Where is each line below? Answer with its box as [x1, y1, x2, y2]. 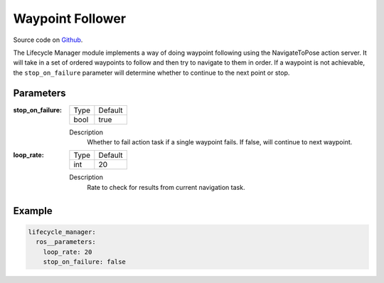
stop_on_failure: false [43, 257, 126, 266]
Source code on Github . [13, 36, 83, 44]
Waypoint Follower [13, 11, 127, 26]
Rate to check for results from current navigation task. [87, 183, 245, 191]
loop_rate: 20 [43, 247, 92, 256]
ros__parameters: [36, 238, 96, 246]
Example [13, 205, 53, 217]
